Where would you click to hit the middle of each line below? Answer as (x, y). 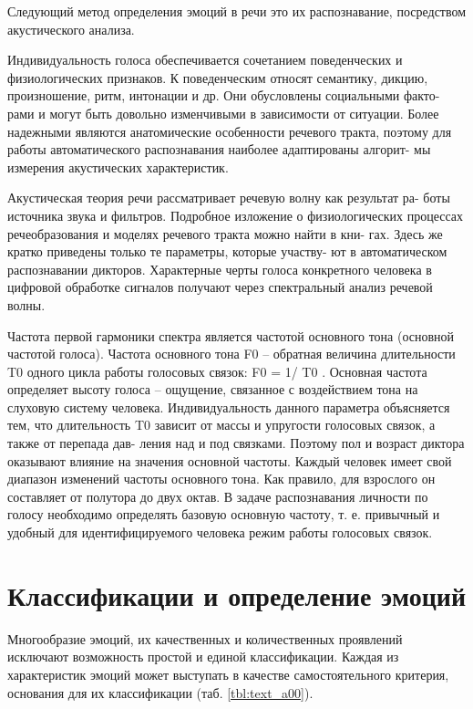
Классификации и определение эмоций (237, 594)
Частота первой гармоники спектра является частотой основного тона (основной (231, 335)
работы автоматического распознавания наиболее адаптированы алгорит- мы (219, 149)
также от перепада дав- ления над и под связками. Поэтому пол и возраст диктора (236, 443)
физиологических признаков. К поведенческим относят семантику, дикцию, (218, 77)
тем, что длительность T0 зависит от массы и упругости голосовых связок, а (221, 425)
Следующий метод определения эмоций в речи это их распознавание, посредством (237, 11)
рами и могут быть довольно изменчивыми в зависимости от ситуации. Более (223, 113)
